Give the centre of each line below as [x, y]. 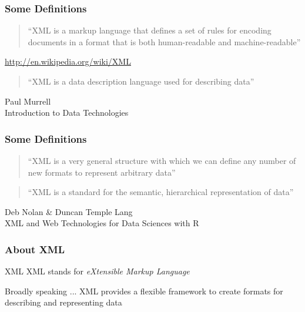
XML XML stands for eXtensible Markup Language [97, 271]
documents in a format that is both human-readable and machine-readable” [164, 41]
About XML [35, 249]
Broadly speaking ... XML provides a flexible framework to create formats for [144, 291]
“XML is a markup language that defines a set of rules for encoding [150, 30]
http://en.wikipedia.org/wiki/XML [68, 61]
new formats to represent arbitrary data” [102, 172]
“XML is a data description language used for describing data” [141, 81]
